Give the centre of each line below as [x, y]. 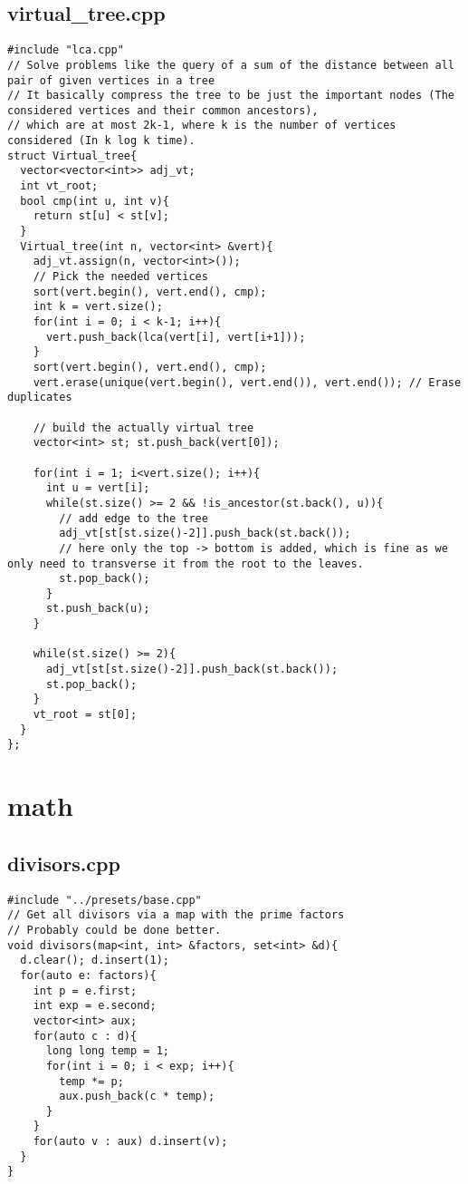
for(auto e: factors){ [88, 975]
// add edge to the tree [134, 518]
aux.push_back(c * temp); [137, 1097]
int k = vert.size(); [98, 307]
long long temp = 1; [107, 1051]
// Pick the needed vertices [120, 277]
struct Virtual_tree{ [72, 155]
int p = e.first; [85, 990]
